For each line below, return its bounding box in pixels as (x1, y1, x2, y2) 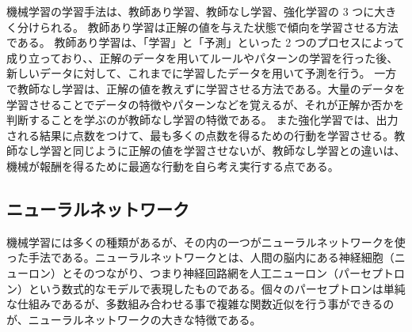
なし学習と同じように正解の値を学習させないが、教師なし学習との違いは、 (17, 142, 406, 159)
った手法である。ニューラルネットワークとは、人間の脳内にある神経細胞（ (6, 249, 395, 266)
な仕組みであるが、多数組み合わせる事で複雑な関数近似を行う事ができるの (6, 296, 395, 312)
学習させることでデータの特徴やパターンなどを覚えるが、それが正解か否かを (6, 96, 405, 112)
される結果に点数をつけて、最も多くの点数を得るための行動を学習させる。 (6, 126, 395, 143)
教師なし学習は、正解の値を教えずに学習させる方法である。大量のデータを (17, 80, 406, 96)
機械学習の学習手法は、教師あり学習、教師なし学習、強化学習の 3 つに (6, 3, 375, 19)
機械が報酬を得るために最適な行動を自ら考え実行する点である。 (6, 157, 339, 174)
